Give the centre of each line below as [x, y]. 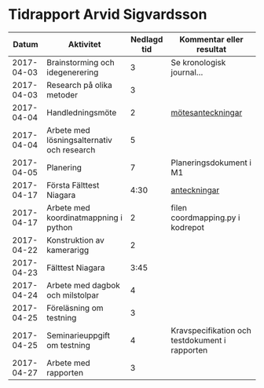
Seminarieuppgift [78, 335]
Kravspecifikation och [211, 330]
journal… [187, 72]
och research [71, 149]
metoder [62, 94]
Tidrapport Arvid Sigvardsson [108, 15]
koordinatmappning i [85, 218]
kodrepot [187, 227]
